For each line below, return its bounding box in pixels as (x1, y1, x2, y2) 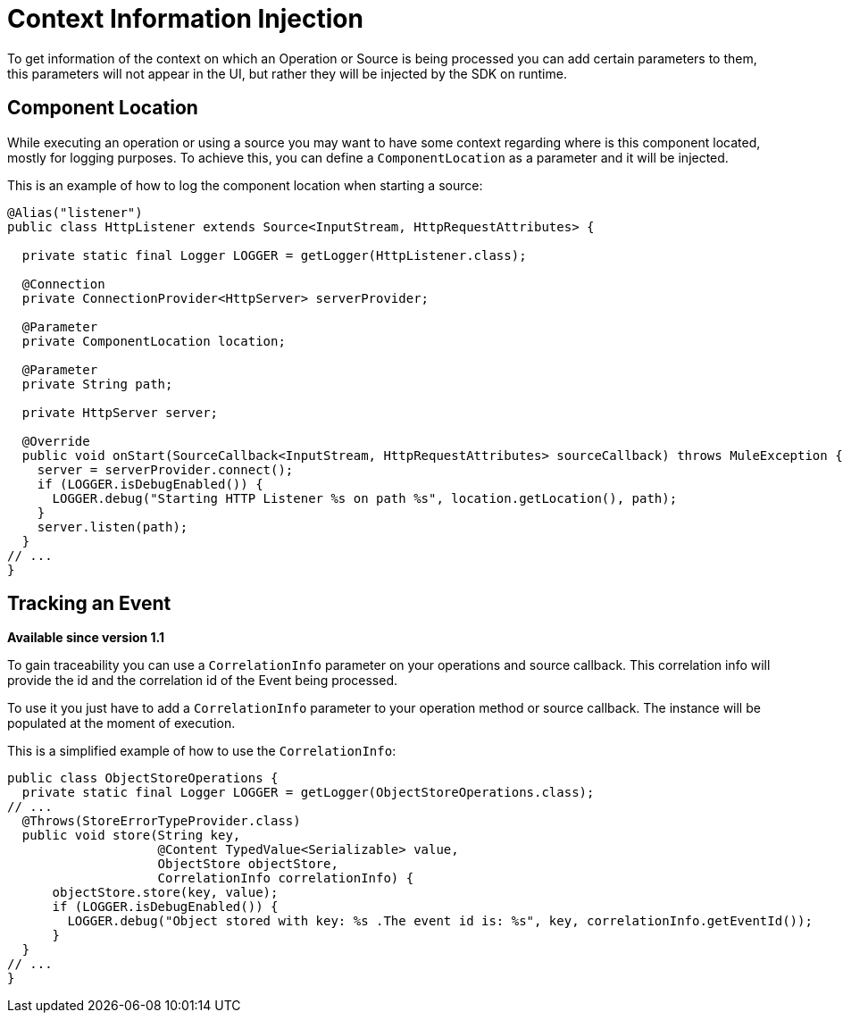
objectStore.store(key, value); (52, 885, 279, 900)
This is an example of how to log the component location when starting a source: (7, 177, 483, 193)
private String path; (21, 376, 173, 391)
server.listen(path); (37, 519, 188, 534)
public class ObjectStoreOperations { (7, 771, 279, 786)
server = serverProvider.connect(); (37, 462, 294, 477)
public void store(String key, (21, 828, 241, 843)
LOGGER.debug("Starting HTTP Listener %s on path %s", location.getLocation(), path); (52, 490, 678, 506)
